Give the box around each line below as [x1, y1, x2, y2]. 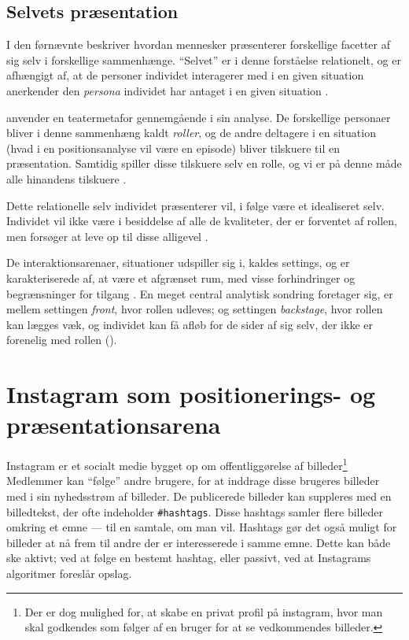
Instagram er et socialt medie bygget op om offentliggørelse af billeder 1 [6, 455, 348, 473]
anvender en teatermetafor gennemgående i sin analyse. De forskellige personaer [6, 109, 391, 125]
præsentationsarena [6, 409, 221, 441]
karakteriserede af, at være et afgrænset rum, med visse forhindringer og [6, 269, 356, 286]
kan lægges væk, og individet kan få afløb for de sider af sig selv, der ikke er [6, 316, 373, 332]
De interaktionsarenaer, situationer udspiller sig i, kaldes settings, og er [6, 254, 350, 271]
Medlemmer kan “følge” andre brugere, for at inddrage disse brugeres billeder [6, 472, 380, 489]
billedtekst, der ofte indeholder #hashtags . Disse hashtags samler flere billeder [6, 503, 384, 520]
